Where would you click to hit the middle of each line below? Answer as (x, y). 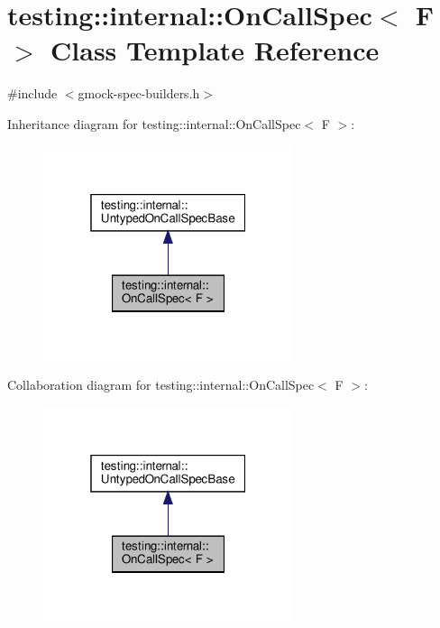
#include (32, 93)
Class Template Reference (215, 50)
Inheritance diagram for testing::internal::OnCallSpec (154, 123)
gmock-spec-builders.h (139, 93)
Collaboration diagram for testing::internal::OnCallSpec (161, 385)
